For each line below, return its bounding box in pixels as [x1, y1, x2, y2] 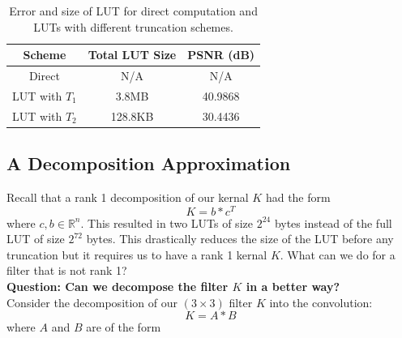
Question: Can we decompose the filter [6, 278, 229, 295]
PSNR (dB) [187, 46, 255, 63]
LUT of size [6, 230, 65, 247]
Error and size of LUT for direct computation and [9, 2, 258, 19]
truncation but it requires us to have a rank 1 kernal [6, 246, 267, 263]
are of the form [86, 319, 161, 336]
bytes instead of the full [274, 214, 392, 231]
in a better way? [246, 278, 340, 295]
